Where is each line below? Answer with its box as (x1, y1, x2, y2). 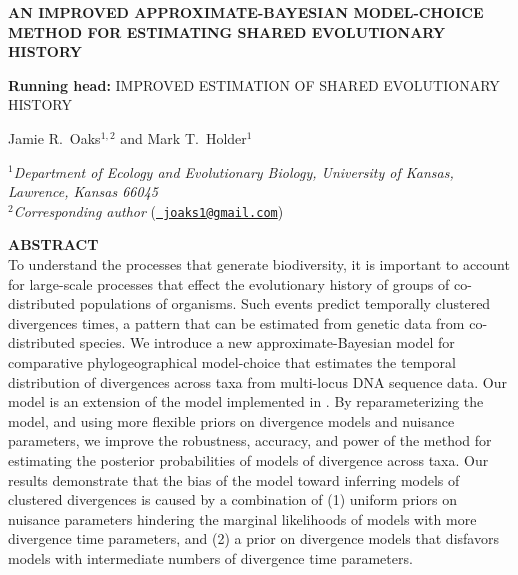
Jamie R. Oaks (8, 127, 101, 148)
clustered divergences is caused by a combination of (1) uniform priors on (8, 489, 457, 510)
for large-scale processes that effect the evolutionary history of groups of (8, 273, 450, 294)
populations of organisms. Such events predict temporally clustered (79, 293, 491, 314)
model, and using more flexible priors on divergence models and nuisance (8, 410, 455, 431)
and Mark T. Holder (120, 127, 247, 148)
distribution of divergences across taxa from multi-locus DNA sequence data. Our (8, 371, 508, 392)
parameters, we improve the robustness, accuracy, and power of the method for (8, 430, 492, 451)
